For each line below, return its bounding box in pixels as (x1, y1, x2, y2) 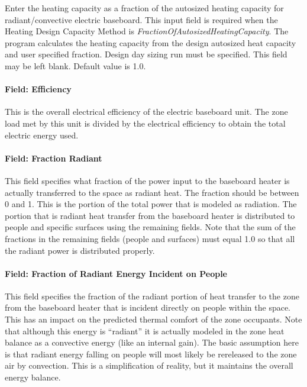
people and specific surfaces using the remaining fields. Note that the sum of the (5, 221, 296, 233)
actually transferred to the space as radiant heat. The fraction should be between (5, 186, 299, 198)
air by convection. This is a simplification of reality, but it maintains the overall (5, 359, 293, 372)
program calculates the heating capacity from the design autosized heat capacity (5, 36, 296, 49)
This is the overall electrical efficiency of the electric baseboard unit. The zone (5, 105, 288, 118)
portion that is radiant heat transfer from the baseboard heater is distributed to (5, 209, 295, 221)
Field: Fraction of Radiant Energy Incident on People (5, 267, 227, 279)
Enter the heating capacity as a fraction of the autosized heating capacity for (5, 2, 284, 14)
